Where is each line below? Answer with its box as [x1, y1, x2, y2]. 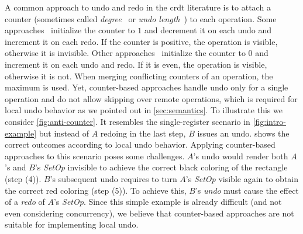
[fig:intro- [253, 115, 287, 127]
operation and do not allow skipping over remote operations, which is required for [5, 92, 298, 104]
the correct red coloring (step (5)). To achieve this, [5, 184, 187, 196]
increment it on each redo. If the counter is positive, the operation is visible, [5, 35, 278, 47]
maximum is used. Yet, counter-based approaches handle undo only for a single [5, 81, 288, 93]
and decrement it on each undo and [144, 24, 271, 36]
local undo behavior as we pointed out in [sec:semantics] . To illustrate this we [5, 104, 283, 116]
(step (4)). [5, 172, 42, 184]
